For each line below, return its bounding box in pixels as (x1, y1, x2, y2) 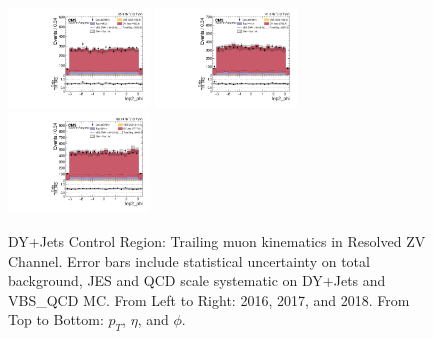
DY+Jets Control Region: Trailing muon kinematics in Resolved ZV (8, 230, 426, 251)
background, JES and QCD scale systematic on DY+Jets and (8, 270, 386, 291)
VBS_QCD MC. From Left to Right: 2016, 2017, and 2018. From (8, 289, 410, 310)
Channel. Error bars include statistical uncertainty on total (8, 250, 370, 271)
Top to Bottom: (8, 309, 104, 330)
